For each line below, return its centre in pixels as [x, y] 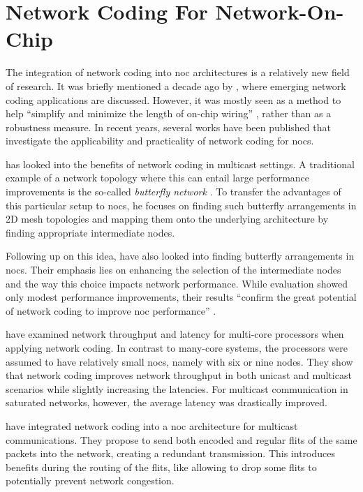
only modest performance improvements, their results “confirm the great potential [181, 297]
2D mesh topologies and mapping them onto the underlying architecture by [167, 219]
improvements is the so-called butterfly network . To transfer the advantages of [173, 192]
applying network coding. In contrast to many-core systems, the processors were [177, 348]
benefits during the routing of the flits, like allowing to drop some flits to [161, 467]
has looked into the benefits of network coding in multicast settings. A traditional [180, 164]
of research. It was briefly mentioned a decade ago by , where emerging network [176, 85]
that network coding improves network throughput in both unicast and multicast [179, 375]
